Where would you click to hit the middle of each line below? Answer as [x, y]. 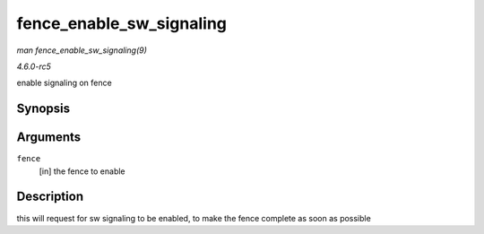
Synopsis [43, 109]
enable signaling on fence [64, 83]
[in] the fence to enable [82, 171]
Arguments [49, 138]
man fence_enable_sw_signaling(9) [82, 50]
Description [50, 197]
